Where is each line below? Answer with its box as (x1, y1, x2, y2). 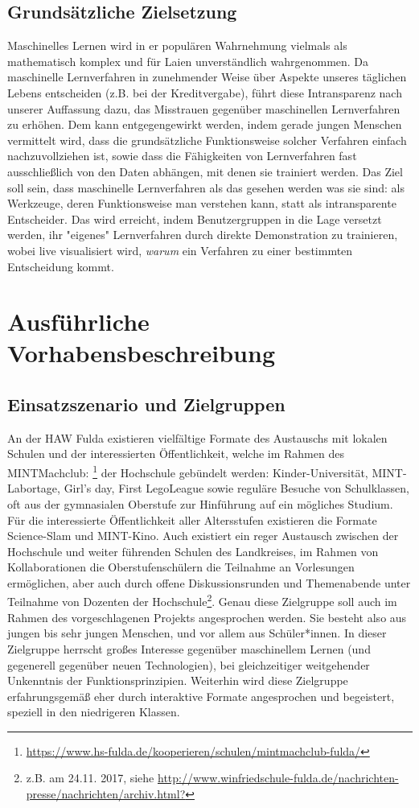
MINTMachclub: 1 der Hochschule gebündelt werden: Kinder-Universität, (7, 462, 368, 480)
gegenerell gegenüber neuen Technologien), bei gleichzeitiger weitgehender (7, 656, 370, 673)
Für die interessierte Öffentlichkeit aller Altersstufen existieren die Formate (7, 511, 377, 528)
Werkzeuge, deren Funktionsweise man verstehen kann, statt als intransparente (7, 195, 396, 212)
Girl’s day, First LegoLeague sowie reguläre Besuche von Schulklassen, (64, 480, 409, 497)
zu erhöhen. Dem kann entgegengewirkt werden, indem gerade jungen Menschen (7, 116, 402, 133)
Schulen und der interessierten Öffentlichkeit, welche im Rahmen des (7, 445, 344, 462)
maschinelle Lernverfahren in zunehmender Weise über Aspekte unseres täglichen (7, 68, 407, 85)
